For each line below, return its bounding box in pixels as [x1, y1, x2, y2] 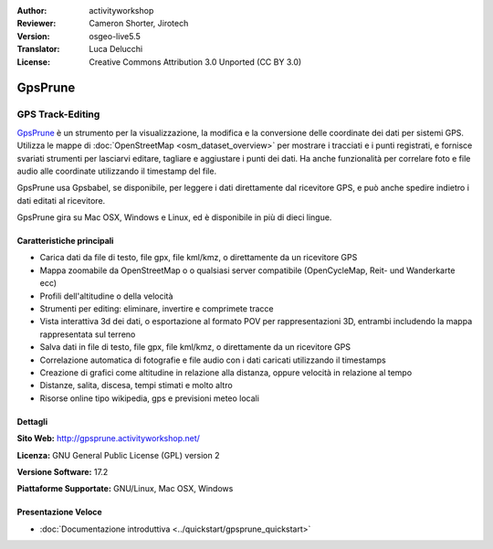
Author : [16, 5, 47, 16]
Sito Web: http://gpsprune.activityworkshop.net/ [16, 433, 201, 444]
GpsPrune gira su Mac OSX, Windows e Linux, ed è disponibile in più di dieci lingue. [16, 212, 332, 223]
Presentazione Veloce [16, 507, 102, 518]
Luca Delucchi [89, 44, 143, 55]
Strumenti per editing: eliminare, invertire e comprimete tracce [39, 303, 274, 314]
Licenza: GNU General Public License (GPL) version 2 [16, 449, 220, 460]
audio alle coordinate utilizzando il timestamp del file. [16, 165, 217, 176]
